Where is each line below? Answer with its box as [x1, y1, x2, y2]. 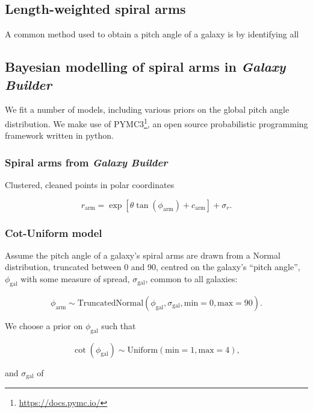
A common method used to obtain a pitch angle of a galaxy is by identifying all [5, 28, 299, 40]
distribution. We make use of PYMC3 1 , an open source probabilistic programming [5, 115, 308, 130]
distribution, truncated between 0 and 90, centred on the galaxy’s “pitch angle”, [5, 260, 300, 273]
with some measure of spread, [20, 273, 130, 285]
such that [101, 319, 136, 332]
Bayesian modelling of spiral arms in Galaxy [5, 57, 286, 76]
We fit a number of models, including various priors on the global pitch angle [5, 103, 290, 116]
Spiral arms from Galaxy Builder [5, 154, 168, 169]
